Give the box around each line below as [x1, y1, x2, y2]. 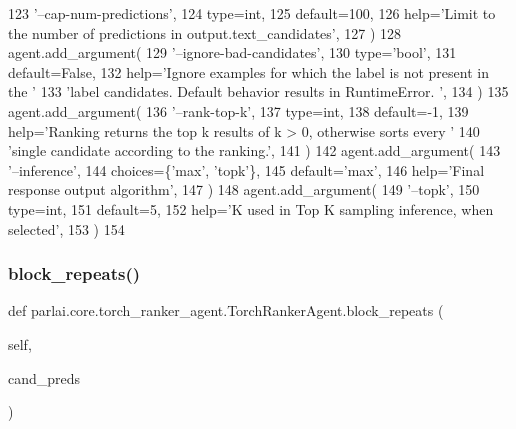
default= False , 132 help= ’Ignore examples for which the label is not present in [8, 61, 489, 82]
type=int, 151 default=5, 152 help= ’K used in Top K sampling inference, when [8, 198, 494, 219]
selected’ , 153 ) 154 [8, 218, 125, 239]
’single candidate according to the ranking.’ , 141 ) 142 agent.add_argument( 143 [8, 140, 501, 161]
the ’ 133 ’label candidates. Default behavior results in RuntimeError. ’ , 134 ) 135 [8, 81, 509, 102]
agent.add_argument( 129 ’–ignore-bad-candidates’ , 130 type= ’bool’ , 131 [8, 42, 457, 63]
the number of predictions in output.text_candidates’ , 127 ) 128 [8, 22, 402, 43]
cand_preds [8, 367, 81, 388]
